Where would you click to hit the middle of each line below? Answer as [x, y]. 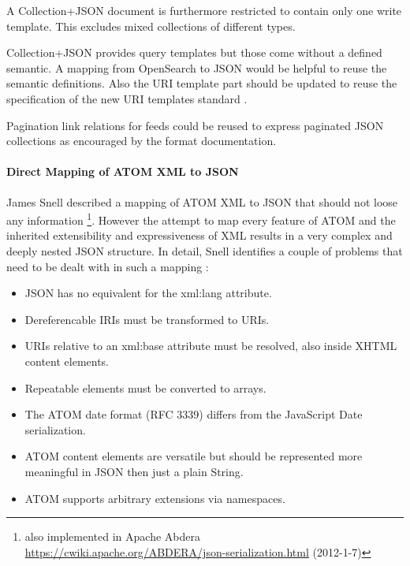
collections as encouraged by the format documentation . [142, 141]
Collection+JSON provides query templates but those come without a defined [194, 52]
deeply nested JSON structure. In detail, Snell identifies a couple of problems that [205, 250]
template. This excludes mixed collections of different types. [151, 26]
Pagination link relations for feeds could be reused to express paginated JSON [195, 125]
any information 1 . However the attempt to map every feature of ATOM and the [201, 219]
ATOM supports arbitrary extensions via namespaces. [155, 498]
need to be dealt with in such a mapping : [108, 266]
